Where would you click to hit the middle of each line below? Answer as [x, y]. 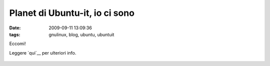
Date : [15, 28]
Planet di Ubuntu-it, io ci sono [72, 13]
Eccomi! [17, 44]
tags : [15, 34]
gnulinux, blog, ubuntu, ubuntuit [81, 34]
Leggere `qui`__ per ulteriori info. [43, 53]
